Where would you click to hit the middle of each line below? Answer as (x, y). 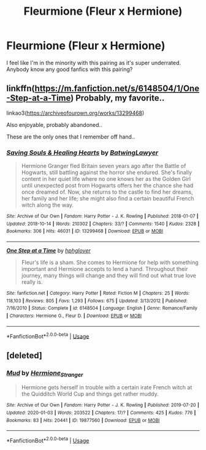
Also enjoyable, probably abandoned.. (54, 124)
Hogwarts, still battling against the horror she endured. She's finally (106, 172)
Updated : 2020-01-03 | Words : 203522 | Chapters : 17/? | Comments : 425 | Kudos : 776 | (101, 413)
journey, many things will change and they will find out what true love (109, 276)
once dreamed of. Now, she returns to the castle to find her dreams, (107, 192)
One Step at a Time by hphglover (48, 251)
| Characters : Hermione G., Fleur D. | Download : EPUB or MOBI (74, 316)
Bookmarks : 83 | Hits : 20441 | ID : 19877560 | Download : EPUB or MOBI (83, 420)
